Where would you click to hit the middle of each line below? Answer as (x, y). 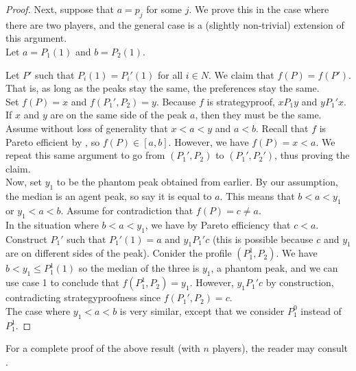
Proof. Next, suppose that (60, 9)
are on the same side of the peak (119, 115)
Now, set (24, 182)
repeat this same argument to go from (85, 155)
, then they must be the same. (258, 115)
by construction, (300, 282)
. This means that (257, 196)
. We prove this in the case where (259, 9)
